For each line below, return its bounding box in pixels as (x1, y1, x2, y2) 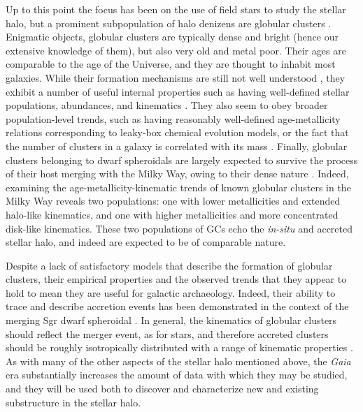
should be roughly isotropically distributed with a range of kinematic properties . (6, 340, 353, 355)
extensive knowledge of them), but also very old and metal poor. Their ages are (6, 43, 346, 57)
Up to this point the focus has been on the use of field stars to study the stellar (6, 2, 346, 16)
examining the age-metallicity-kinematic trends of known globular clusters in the (6, 179, 351, 194)
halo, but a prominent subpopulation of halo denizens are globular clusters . (6, 15, 332, 30)
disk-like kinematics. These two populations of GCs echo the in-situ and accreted (6, 221, 353, 235)
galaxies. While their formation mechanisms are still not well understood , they (6, 70, 346, 84)
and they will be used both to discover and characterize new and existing (6, 381, 319, 396)
